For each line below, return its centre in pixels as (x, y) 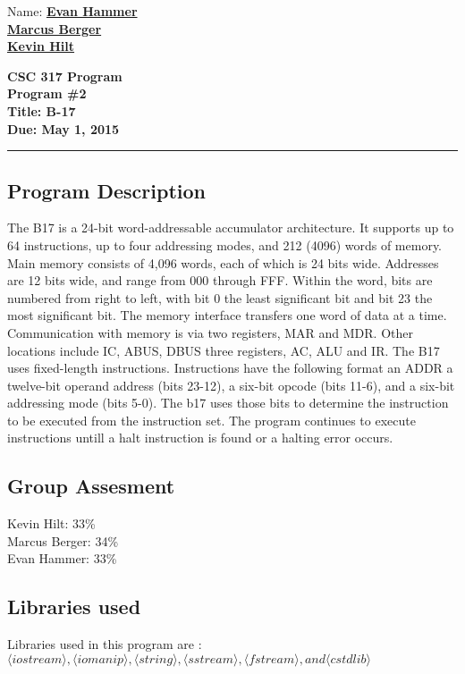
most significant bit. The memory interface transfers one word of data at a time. (227, 315)
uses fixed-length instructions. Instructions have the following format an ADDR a (230, 368)
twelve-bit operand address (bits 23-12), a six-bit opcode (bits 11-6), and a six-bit (231, 385)
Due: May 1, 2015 (63, 128)
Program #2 (47, 93)
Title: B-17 (42, 110)
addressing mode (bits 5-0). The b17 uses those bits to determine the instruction (228, 403)
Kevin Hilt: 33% (51, 523)
